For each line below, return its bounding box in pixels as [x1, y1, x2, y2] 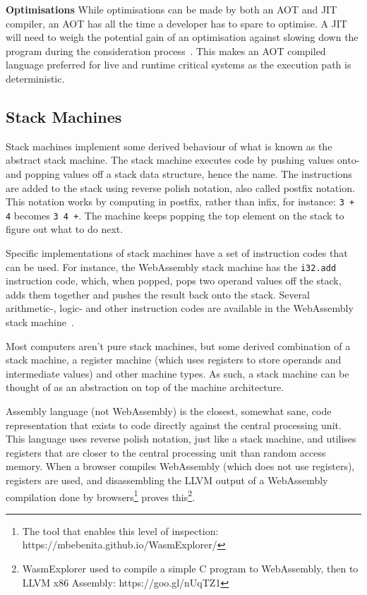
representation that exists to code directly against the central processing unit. [6, 417, 342, 432]
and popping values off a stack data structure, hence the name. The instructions [6, 166, 352, 181]
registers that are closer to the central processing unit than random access [6, 445, 326, 459]
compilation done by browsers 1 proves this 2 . [6, 487, 195, 504]
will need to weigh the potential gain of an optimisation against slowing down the [6, 30, 359, 44]
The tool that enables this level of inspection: [22, 523, 219, 538]
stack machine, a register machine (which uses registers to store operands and [6, 352, 342, 367]
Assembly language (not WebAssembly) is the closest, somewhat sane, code [6, 404, 332, 419]
